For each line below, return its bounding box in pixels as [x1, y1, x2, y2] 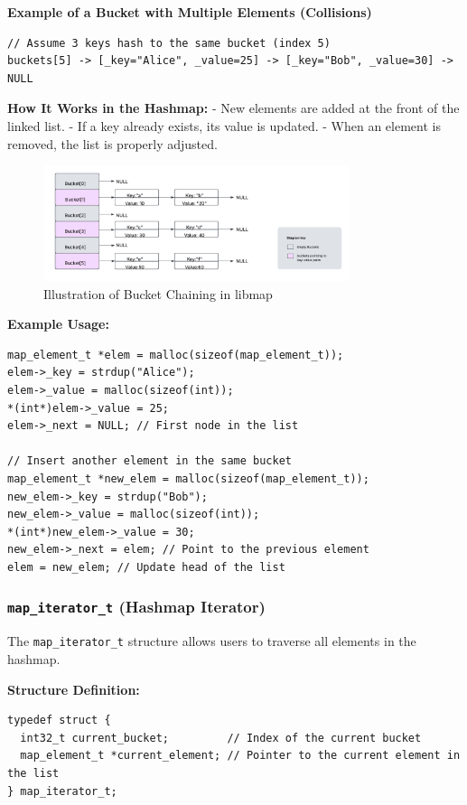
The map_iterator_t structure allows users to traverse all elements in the [7, 632, 416, 651]
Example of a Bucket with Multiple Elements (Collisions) [7, 3, 372, 21]
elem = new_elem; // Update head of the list [7, 560, 285, 574]
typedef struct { [7, 714, 111, 727]
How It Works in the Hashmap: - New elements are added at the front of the [7, 98, 460, 117]
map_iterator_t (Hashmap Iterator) [7, 595, 266, 618]
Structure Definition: [7, 679, 140, 698]
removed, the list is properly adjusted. [7, 134, 218, 153]
